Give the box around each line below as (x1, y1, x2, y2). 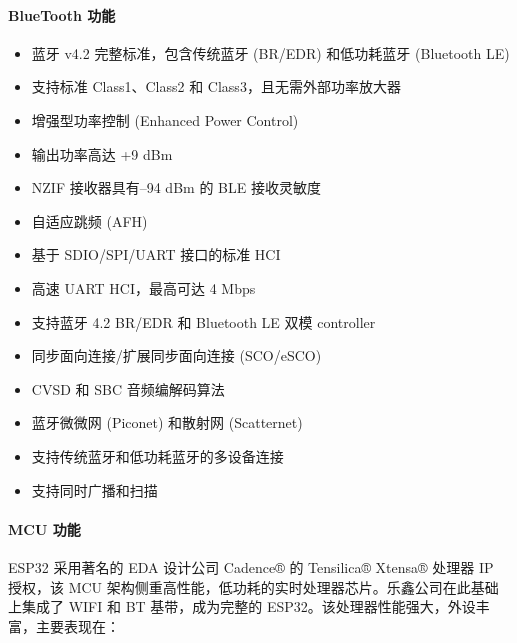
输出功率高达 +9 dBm (31, 143, 173, 164)
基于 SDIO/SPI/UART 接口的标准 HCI (31, 244, 281, 265)
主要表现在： (35, 615, 120, 636)
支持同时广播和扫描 (31, 479, 158, 500)
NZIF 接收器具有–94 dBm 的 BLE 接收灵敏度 (31, 177, 321, 198)
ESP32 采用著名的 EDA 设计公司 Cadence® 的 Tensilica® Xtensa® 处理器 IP (8, 556, 494, 577)
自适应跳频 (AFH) (31, 210, 148, 231)
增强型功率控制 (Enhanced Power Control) (31, 109, 299, 130)
